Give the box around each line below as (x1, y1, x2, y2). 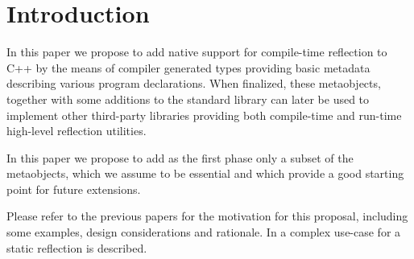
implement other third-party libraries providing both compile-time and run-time (6, 106, 402, 123)
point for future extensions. (6, 180, 141, 197)
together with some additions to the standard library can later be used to (6, 90, 370, 107)
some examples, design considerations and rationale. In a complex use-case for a (6, 224, 401, 240)
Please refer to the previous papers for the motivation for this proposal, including (6, 208, 408, 224)
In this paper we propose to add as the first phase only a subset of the (6, 149, 354, 166)
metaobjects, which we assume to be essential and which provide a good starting (6, 165, 404, 182)
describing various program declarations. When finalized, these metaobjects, (6, 75, 381, 92)
